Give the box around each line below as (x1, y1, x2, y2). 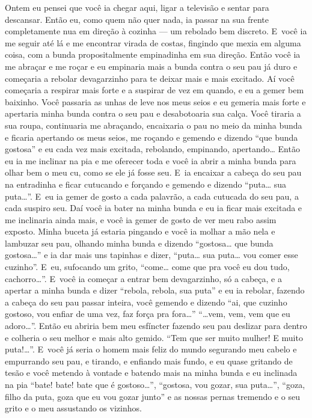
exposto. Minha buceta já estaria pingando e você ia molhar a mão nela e (5, 225, 275, 238)
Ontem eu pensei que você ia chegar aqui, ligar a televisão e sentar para (5, 1, 269, 13)
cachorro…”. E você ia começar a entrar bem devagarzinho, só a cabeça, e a (5, 272, 282, 284)
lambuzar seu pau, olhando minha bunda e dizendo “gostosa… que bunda (5, 236, 274, 249)
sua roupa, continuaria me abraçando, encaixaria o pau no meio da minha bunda (5, 118, 302, 131)
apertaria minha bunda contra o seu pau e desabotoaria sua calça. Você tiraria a (5, 107, 301, 120)
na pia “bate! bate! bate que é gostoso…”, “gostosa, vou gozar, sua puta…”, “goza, (5, 378, 305, 390)
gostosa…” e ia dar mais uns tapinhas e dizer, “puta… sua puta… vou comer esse (5, 248, 298, 261)
